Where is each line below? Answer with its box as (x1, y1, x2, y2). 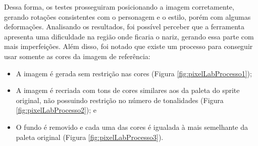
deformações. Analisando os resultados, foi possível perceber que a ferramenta (4, 21, 244, 32)
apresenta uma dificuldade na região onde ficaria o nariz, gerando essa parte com (4, 31, 254, 41)
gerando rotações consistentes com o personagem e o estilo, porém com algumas (4, 11, 251, 22)
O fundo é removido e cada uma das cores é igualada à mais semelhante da (16, 121, 248, 132)
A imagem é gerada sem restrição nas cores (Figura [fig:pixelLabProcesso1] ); (16, 68, 252, 78)
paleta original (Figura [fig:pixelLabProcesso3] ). (16, 131, 164, 142)
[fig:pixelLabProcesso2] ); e (16, 105, 97, 115)
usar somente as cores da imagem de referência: (4, 51, 150, 61)
